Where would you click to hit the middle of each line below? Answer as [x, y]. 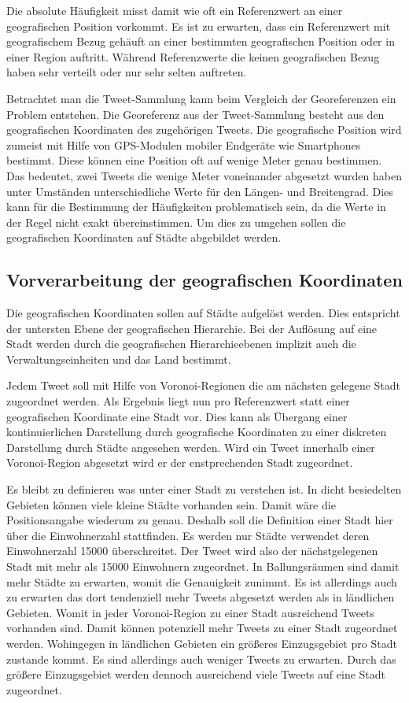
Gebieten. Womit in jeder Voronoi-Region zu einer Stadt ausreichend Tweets [191, 612]
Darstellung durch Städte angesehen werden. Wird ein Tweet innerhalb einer [191, 447]
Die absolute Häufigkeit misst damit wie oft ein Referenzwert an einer [175, 10]
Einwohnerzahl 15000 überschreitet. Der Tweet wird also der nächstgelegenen [192, 551]
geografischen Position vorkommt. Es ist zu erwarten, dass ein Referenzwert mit [199, 26]
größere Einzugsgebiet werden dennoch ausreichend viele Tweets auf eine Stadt [196, 674]
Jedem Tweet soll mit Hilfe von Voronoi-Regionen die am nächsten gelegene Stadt [204, 385]
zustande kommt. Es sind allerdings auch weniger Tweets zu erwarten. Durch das [201, 659]
